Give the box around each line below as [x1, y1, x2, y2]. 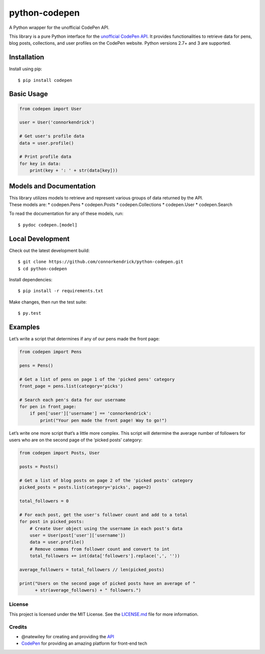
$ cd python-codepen [18, 266, 67, 272]
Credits [9, 623, 27, 630]
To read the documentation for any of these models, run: [9, 211, 124, 217]
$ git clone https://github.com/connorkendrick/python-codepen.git [18, 259, 184, 265]
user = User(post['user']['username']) [29, 532, 126, 538]
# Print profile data [19, 154, 72, 159]
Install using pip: [9, 66, 43, 72]
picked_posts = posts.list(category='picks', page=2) [19, 484, 152, 490]
